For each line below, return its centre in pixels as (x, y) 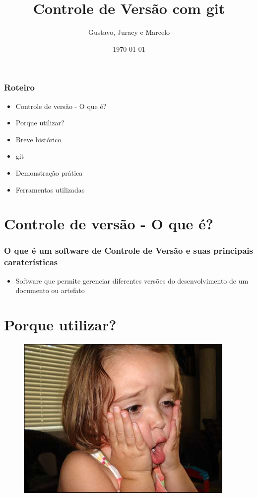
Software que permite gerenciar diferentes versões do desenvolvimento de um (132, 280)
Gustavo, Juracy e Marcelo (129, 32)
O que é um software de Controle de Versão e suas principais (128, 250)
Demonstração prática (49, 172)
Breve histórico (38, 139)
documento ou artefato (50, 290)
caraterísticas (31, 262)
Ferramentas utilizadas (50, 189)
